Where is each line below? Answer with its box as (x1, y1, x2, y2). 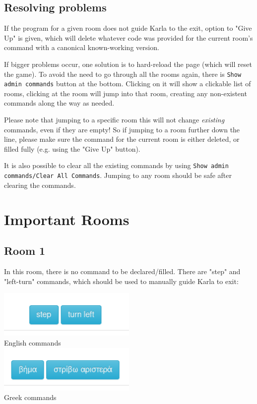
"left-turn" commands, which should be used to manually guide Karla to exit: (4, 276, 239, 286)
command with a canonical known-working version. (4, 42, 159, 53)
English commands (4, 337, 61, 347)
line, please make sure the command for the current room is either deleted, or (4, 134, 240, 144)
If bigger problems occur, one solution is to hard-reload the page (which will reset (4, 58, 252, 69)
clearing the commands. (4, 179, 76, 190)
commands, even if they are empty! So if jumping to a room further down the (4, 124, 240, 134)
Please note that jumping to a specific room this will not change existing (4, 115, 225, 125)
